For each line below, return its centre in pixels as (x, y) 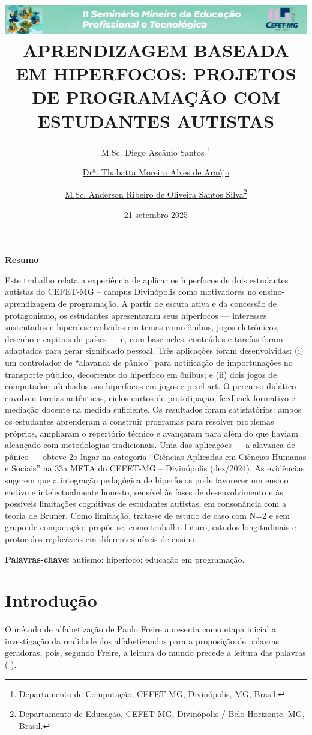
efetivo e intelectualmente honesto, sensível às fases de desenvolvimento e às (144, 492)
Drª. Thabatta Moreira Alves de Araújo (156, 171)
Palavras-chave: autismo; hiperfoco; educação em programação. (125, 559)
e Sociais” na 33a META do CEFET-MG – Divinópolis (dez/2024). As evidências (155, 468)
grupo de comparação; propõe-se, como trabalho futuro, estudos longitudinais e (151, 527)
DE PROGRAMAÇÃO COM (156, 97)
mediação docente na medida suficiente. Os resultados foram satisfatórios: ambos (153, 409)
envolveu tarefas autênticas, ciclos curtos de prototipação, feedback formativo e (150, 397)
